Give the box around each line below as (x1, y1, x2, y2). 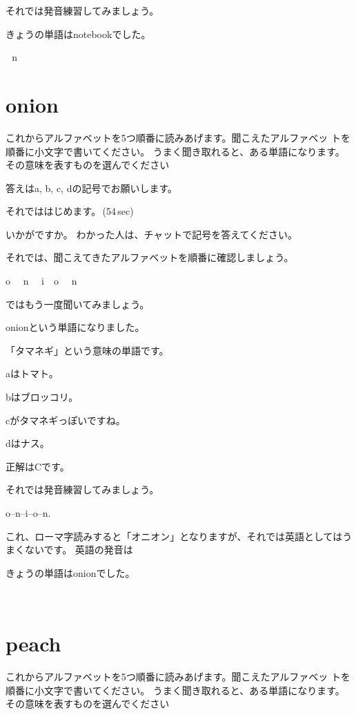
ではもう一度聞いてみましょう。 (6, 296, 150, 311)
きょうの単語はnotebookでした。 (6, 26, 151, 41)
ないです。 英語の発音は (24, 542, 133, 557)
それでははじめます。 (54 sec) (6, 204, 134, 218)
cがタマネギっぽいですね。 (6, 412, 126, 427)
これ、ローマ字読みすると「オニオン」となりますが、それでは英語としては (6, 528, 343, 543)
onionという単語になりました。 (6, 320, 145, 334)
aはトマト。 (6, 366, 59, 381)
